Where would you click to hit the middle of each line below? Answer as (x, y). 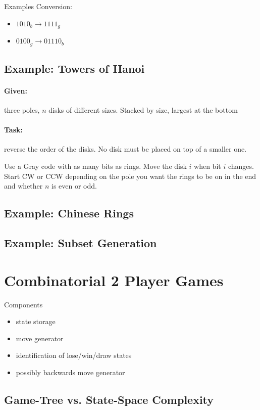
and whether (23, 186)
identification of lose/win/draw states (74, 355)
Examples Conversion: (38, 6)
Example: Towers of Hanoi (74, 68)
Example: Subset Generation (81, 243)
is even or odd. (74, 186)
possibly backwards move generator (70, 372)
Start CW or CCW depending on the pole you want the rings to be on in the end (130, 176)
